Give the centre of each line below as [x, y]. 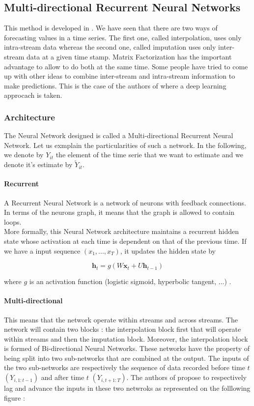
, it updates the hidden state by [168, 250]
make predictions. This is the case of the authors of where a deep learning [115, 85]
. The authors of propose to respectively [186, 377]
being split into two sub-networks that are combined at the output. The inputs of [127, 358]
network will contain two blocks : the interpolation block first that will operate [123, 329]
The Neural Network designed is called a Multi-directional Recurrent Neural [119, 135]
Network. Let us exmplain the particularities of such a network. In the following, [125, 145]
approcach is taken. [33, 95]
